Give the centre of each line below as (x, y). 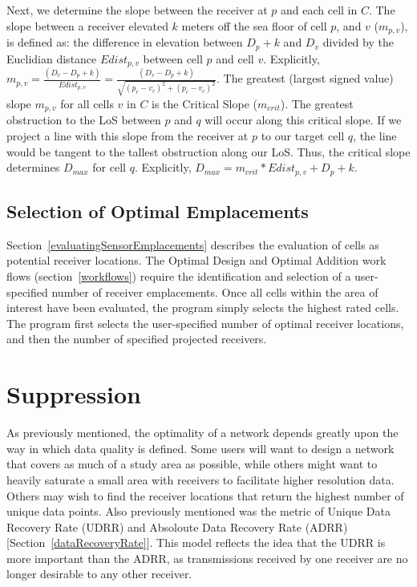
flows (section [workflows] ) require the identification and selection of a (179, 276)
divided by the (358, 42)
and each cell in (319, 10)
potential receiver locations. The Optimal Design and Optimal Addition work (196, 260)
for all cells (87, 103)
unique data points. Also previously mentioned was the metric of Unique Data (198, 511)
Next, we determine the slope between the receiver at (137, 10)
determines (33, 167)
